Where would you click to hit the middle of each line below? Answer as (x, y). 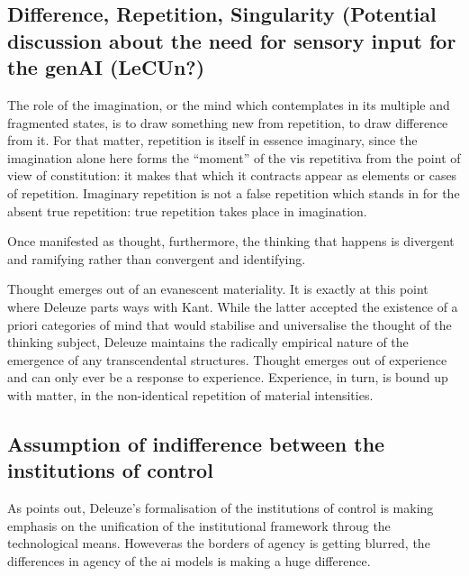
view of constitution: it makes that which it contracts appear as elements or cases (232, 175)
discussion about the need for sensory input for (232, 40)
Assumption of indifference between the (196, 443)
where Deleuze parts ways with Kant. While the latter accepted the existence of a (233, 306)
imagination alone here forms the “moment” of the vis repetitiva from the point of (234, 157)
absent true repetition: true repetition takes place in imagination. (187, 210)
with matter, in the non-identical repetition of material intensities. (190, 394)
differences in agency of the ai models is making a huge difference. (189, 560)
